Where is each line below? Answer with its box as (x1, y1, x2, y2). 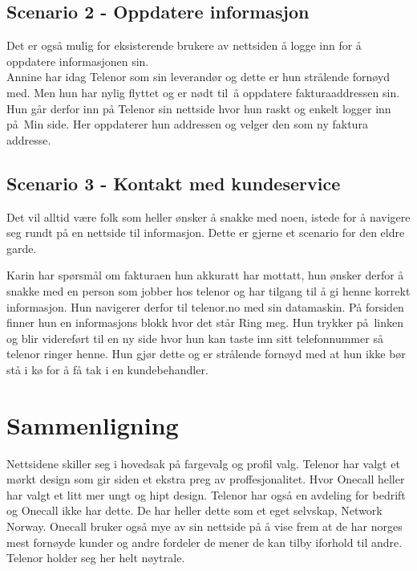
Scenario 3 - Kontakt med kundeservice (6, 170, 341, 195)
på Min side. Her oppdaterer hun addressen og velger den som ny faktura (6, 116, 368, 133)
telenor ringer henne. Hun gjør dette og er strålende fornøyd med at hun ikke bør (6, 345, 406, 362)
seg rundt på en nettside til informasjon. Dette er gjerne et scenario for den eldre (6, 224, 405, 241)
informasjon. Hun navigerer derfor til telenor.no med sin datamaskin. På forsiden (6, 298, 404, 315)
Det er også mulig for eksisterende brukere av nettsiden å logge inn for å (6, 37, 362, 54)
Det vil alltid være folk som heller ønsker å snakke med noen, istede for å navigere (6, 208, 411, 225)
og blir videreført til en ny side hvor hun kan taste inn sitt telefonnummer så (6, 329, 383, 346)
